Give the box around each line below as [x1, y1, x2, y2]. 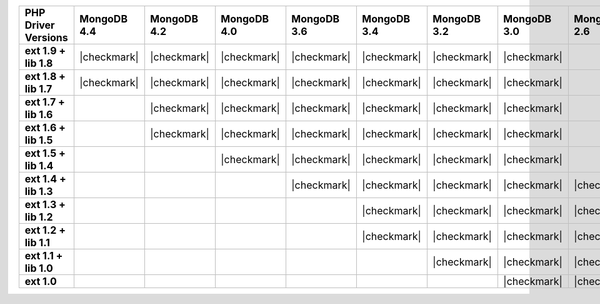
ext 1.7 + [24, 95, 65, 109]
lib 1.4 [24, 159, 54, 172]
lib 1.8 [24, 56, 54, 70]
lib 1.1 [24, 236, 50, 249]
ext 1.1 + [24, 249, 64, 262]
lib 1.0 [24, 261, 54, 275]
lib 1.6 [24, 108, 54, 121]
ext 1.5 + [24, 146, 66, 160]
